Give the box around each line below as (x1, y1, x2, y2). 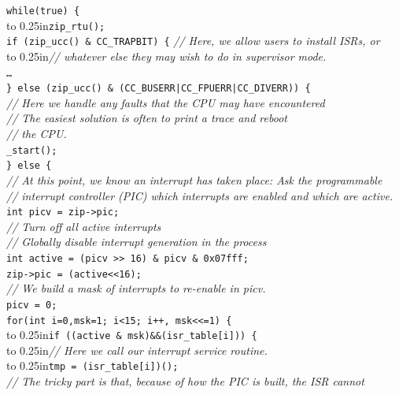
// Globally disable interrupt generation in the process (6, 233, 267, 250)
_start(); (6, 144, 57, 156)
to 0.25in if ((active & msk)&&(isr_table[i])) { (6, 326, 257, 343)
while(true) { (6, 6, 80, 17)
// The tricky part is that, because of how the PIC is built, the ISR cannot (6, 373, 364, 389)
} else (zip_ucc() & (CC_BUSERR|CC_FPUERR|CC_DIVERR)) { (6, 83, 311, 95)
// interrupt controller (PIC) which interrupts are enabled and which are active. (6, 187, 393, 203)
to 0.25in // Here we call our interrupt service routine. (6, 341, 268, 358)
